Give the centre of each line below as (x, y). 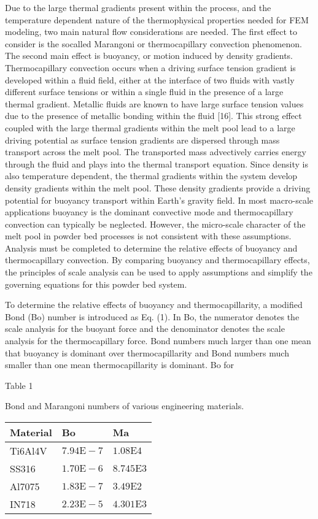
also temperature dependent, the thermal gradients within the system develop (151, 176)
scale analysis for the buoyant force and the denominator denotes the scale (145, 329)
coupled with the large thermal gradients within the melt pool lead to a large (150, 127)
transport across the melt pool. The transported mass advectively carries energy (156, 152)
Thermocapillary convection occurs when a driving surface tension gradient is (150, 67)
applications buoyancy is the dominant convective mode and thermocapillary (149, 212)
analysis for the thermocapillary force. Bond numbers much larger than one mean (158, 341)
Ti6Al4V (29, 451)
